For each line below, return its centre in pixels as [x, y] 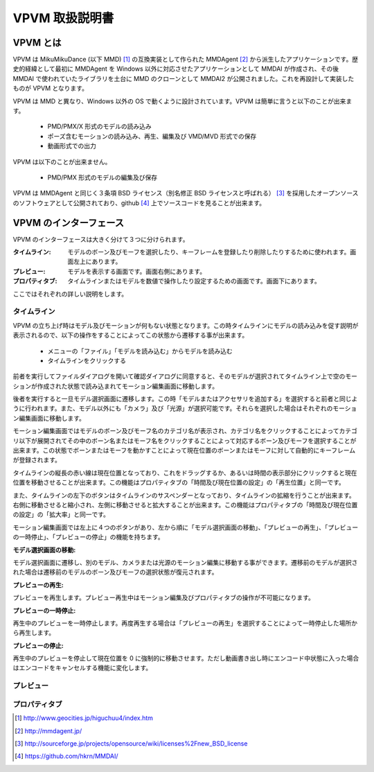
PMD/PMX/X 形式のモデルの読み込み [99, 126]
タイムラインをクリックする [87, 360]
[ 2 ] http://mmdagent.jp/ [48, 730]
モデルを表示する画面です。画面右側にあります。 [137, 271]
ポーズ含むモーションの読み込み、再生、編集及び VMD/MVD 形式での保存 [152, 136]
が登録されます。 [37, 460]
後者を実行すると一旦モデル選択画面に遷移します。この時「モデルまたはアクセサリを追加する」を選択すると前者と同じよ [185, 399]
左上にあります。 [97, 262]
